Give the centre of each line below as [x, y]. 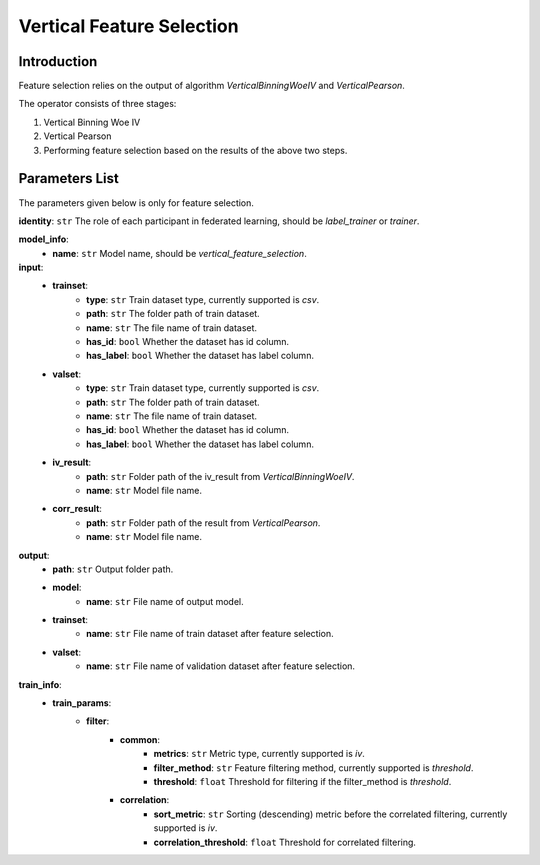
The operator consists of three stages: [97, 104]
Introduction [58, 61]
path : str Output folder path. [113, 569]
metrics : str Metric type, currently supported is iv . [259, 754]
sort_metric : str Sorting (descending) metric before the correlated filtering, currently [330, 814]
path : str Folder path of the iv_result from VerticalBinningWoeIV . [220, 476]
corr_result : [77, 509]
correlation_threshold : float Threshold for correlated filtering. [285, 842]
